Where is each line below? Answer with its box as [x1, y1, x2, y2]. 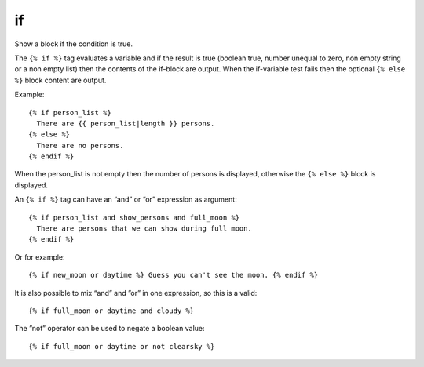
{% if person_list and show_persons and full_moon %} [28, 213, 239, 222]
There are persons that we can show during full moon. [36, 224, 253, 233]
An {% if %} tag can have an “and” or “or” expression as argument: [14, 194, 237, 204]
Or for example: [14, 252, 66, 262]
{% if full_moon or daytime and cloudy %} [28, 306, 195, 315]
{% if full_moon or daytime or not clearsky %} [28, 342, 215, 351]
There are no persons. [36, 141, 124, 150]
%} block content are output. [14, 75, 107, 85]
